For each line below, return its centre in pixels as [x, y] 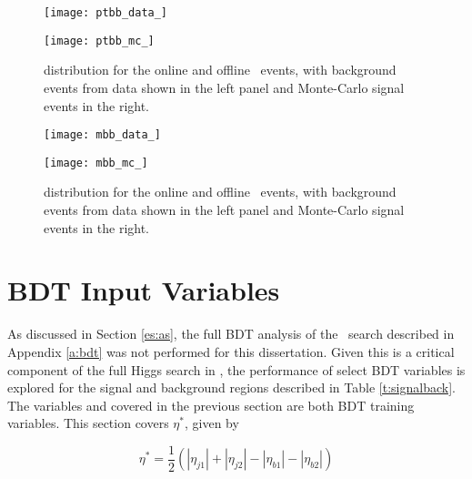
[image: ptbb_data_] [106, 13]
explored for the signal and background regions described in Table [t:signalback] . [231, 387]
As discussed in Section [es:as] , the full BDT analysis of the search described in [231, 334]
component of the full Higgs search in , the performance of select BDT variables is [236, 369]
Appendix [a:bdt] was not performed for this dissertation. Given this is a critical [231, 351]
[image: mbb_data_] [102, 135]
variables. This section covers [88, 423]
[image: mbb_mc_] [96, 163]
